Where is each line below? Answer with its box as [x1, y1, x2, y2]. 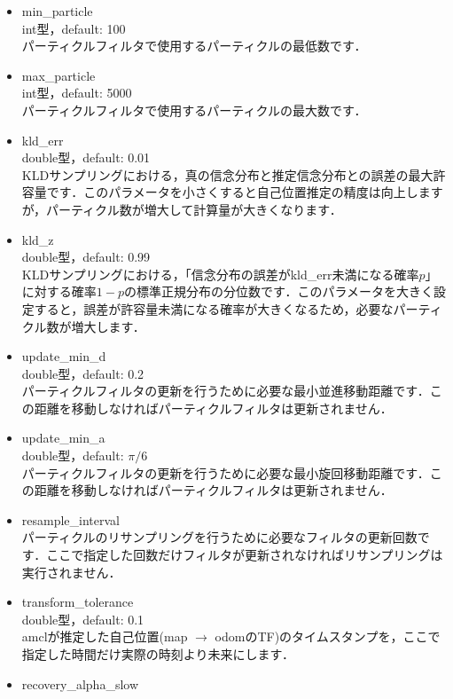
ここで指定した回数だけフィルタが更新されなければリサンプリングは [46, 546, 443, 564]
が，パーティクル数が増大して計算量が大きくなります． [21, 200, 342, 218]
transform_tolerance [21, 593, 134, 611]
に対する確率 [21, 282, 97, 301]
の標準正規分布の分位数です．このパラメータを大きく [123, 282, 433, 301]
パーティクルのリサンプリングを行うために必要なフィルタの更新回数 [21, 528, 418, 546]
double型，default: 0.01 [21, 148, 151, 167]
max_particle [21, 66, 96, 84]
